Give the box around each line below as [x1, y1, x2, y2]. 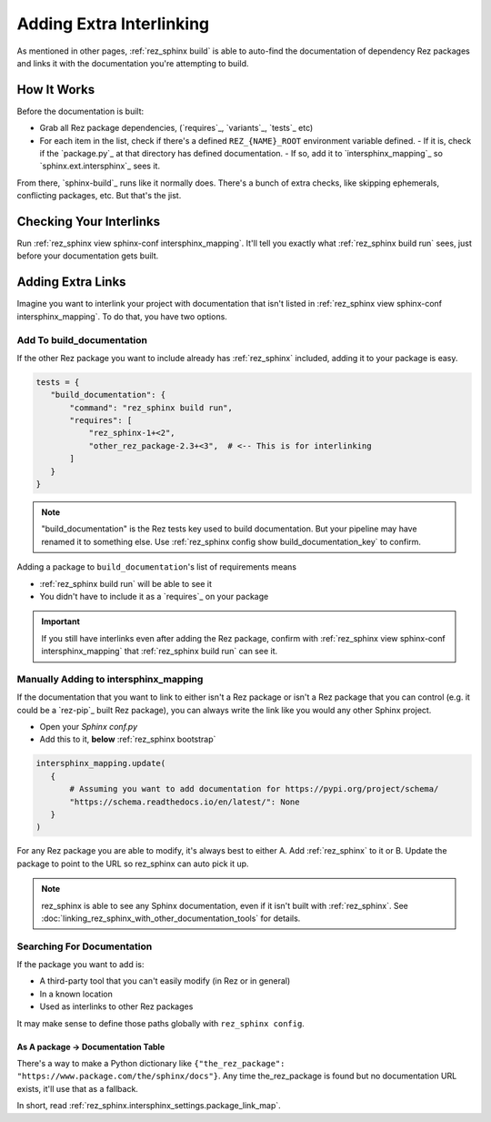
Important [41, 616, 81, 627]
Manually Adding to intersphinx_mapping [16, 672, 204, 685]
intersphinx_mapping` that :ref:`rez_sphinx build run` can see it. [41, 646, 277, 657]
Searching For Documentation [16, 940, 153, 953]
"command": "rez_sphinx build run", [69, 402, 234, 413]
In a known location [39, 988, 113, 999]
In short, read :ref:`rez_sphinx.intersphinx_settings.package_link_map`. [16, 1100, 281, 1111]
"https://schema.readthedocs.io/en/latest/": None [69, 796, 300, 807]
